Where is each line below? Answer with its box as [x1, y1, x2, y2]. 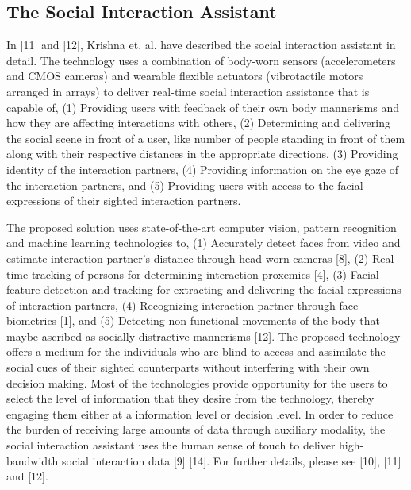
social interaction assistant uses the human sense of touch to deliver [6, 437, 336, 453]
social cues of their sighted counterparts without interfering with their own [6, 359, 370, 376]
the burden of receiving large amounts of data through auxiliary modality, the [6, 421, 386, 438]
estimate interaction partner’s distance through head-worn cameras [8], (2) [6, 249, 369, 266]
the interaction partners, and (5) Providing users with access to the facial [6, 176, 363, 193]
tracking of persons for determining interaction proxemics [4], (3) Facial [31, 265, 379, 282]
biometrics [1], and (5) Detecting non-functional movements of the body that [6, 312, 380, 329]
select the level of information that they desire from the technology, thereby [6, 390, 375, 407]
